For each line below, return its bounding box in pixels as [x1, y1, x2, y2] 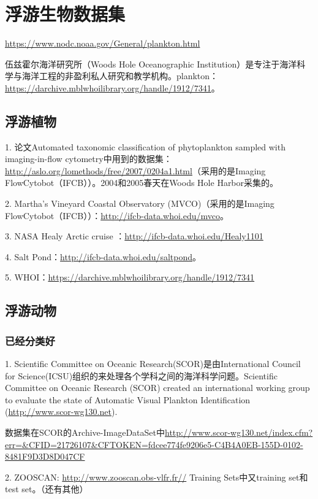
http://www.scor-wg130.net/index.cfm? [164, 426, 313, 439]
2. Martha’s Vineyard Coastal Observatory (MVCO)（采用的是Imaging [5, 197, 274, 210]
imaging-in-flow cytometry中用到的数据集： [5, 152, 172, 165]
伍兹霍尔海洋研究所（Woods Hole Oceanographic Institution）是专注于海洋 [5, 57, 297, 70]
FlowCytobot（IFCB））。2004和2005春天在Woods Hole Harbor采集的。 [5, 176, 279, 189]
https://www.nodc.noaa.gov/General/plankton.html [5, 37, 200, 50]
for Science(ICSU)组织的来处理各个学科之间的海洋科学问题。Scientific [5, 369, 278, 382]
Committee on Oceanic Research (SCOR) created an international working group [5, 381, 310, 394]
